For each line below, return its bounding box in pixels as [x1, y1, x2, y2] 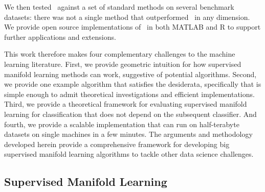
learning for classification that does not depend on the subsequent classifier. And [4, 108, 257, 119]
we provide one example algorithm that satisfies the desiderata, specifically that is [4, 79, 261, 89]
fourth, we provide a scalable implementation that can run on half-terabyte [4, 118, 239, 129]
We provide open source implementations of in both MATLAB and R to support [4, 21, 261, 32]
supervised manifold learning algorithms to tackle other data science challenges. [4, 149, 254, 159]
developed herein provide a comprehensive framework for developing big [4, 138, 230, 149]
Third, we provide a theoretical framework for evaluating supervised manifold [4, 99, 247, 109]
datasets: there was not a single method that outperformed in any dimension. [4, 11, 250, 22]
